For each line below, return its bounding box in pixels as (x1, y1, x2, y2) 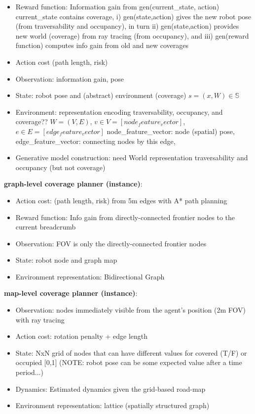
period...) (15, 367, 43, 377)
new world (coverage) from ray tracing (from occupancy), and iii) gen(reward (15, 30, 249, 41)
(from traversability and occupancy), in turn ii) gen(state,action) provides (15, 21, 239, 31)
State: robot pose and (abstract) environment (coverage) (15, 90, 186, 100)
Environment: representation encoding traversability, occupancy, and (15, 106, 223, 117)
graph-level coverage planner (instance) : (4, 179, 143, 189)
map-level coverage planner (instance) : (4, 288, 138, 298)
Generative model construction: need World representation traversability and (15, 152, 248, 163)
